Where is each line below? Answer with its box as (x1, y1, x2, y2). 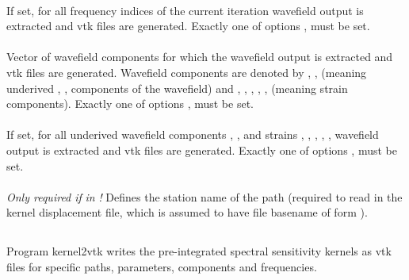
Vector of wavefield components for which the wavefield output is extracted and (6, 48, 393, 65)
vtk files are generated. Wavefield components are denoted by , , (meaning (6, 63, 367, 80)
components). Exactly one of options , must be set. (6, 95, 254, 112)
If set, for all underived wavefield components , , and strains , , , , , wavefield (6, 126, 379, 143)
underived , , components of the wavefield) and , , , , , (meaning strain (6, 79, 348, 96)
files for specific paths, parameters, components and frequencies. (6, 258, 317, 274)
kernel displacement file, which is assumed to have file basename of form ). (6, 204, 368, 221)
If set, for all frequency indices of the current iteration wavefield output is (6, 2, 364, 18)
